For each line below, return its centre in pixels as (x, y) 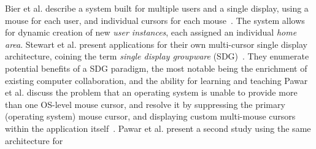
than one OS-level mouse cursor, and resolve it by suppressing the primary (145, 104)
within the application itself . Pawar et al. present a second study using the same (158, 128)
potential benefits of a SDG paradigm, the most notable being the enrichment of (156, 68)
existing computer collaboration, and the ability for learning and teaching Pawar (156, 80)
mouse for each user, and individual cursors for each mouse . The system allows (155, 20)
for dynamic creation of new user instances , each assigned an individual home (151, 32)
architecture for (34, 140)
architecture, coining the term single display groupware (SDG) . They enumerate (157, 56)
